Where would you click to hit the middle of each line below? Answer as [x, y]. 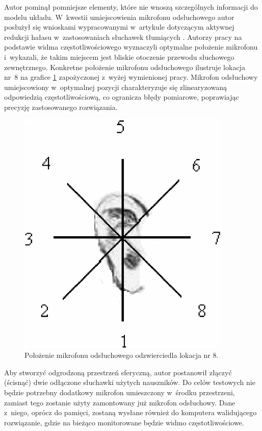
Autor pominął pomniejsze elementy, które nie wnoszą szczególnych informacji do [131, 7]
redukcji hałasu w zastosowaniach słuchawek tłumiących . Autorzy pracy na [123, 37]
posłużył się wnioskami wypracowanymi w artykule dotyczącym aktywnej [119, 27]
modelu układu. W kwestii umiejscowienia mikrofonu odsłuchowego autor [119, 17]
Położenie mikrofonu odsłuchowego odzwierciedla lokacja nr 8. [122, 355]
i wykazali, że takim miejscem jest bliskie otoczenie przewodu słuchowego [119, 56]
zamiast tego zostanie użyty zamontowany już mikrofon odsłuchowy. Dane [120, 402]
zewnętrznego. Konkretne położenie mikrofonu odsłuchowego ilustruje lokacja [125, 67]
